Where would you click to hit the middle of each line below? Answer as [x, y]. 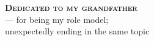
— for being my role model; [57, 19]
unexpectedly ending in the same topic [77, 31]
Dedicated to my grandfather [71, 7]
